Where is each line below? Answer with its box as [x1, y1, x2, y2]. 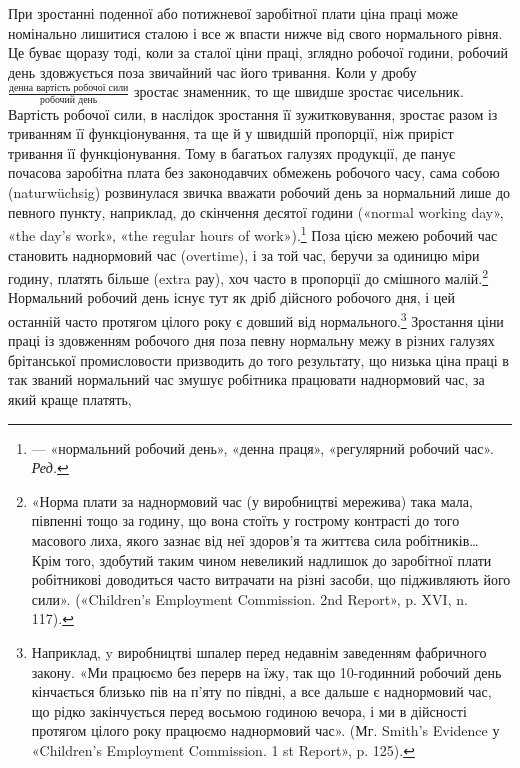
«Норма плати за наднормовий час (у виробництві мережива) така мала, [31, 490, 473, 511]
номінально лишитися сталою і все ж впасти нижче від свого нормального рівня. [8, 22, 503, 43]
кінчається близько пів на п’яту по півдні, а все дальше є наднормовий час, [31, 681, 492, 702]
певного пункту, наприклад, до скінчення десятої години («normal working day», [8, 201, 504, 222]
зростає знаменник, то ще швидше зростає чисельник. [134, 81, 464, 102]
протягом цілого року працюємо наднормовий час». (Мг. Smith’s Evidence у [31, 720, 500, 741]
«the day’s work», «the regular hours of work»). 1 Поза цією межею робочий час [8, 222, 498, 245]
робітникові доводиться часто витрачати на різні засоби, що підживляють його [31, 569, 511, 590]
